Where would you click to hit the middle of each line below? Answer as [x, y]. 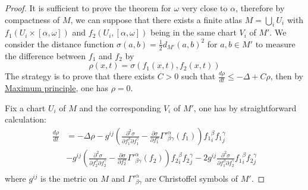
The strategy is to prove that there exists [80, 76]
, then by [287, 76]
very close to [205, 8]
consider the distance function [59, 44]
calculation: [26, 119]
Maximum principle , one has [56, 88]
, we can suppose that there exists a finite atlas [156, 19]
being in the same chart [194, 32]
